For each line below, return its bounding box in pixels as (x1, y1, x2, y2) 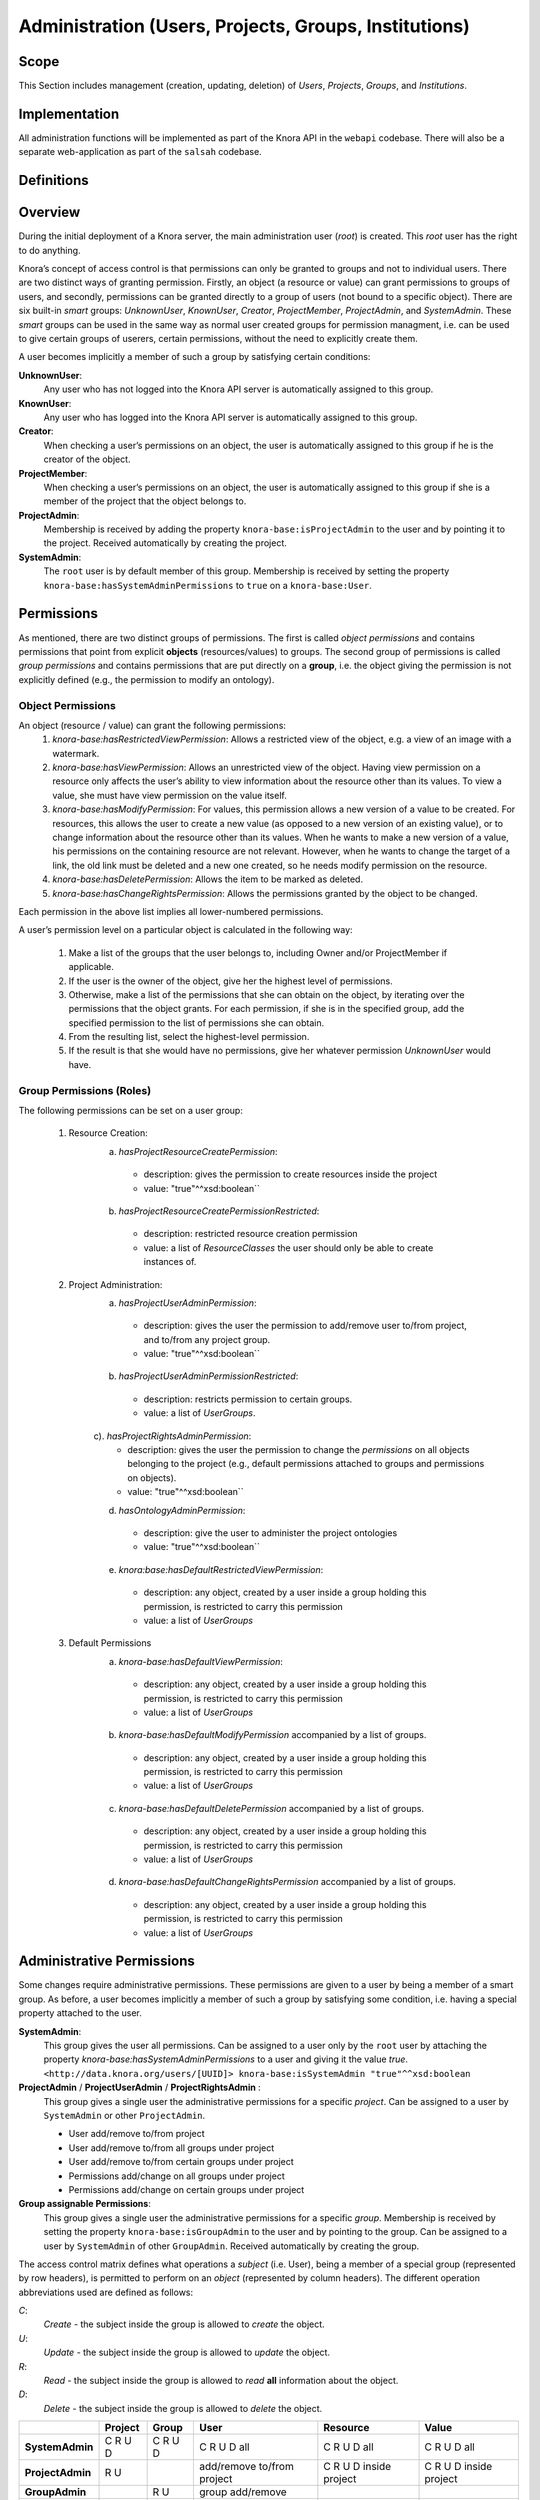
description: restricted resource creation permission (143, 1228, 359, 1240)
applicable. (68, 961, 114, 973)
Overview (18, 204, 81, 221)
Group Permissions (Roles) (18, 1083, 152, 1097)
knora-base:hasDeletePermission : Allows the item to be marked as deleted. (52, 873, 364, 885)
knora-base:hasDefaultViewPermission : (118, 1655, 284, 1667)
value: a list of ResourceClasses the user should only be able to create (143, 1241, 434, 1254)
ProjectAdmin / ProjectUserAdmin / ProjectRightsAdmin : (18, 2081, 262, 2094)
